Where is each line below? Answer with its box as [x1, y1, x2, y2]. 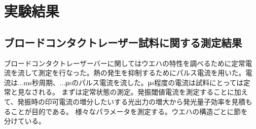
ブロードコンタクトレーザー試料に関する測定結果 [4, 34, 242, 50]
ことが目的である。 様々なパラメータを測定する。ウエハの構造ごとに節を [10, 106, 248, 116]
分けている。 [4, 116, 45, 126]
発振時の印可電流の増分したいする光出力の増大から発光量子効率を [17, 96, 232, 106]
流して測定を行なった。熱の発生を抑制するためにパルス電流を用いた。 [17, 67, 246, 78]
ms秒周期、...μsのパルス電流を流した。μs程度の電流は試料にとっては [23, 77, 244, 87]
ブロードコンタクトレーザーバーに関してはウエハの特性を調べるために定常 [4, 58, 245, 68]
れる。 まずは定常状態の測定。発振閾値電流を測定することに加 [38, 87, 241, 97]
